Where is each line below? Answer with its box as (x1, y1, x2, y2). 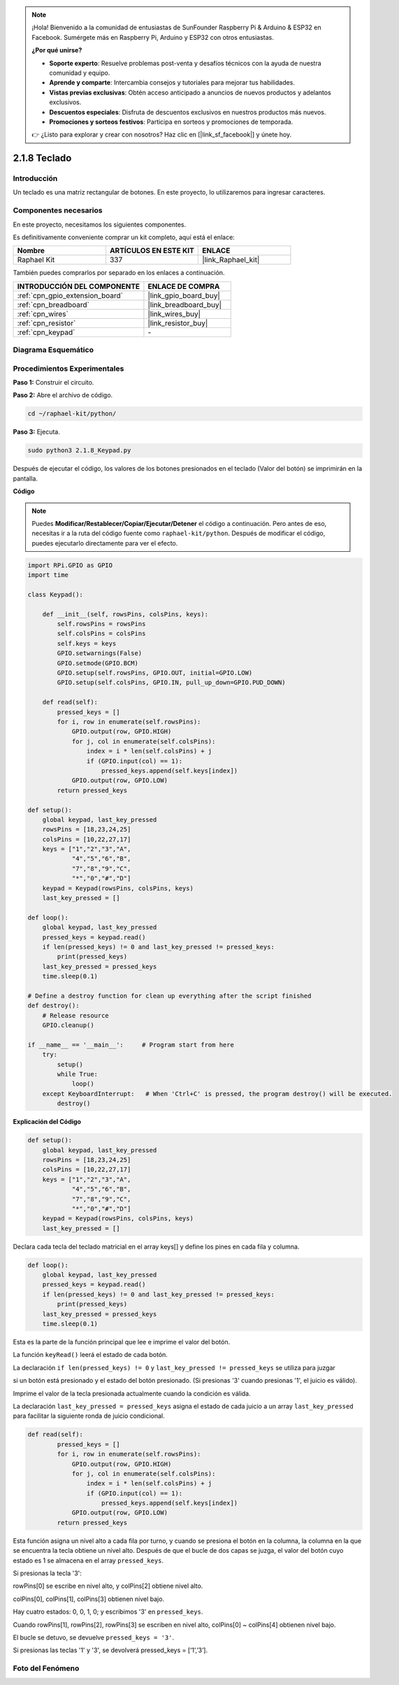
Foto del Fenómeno (13, 1663, 80, 1673)
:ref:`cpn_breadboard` (17, 299, 90, 309)
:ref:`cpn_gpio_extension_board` (17, 290, 124, 300)
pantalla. (13, 474, 38, 483)
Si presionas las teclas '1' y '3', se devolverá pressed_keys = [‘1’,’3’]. (13, 1646, 208, 1654)
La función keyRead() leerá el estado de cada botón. (13, 1351, 168, 1359)
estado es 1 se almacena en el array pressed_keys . (13, 1556, 164, 1565)
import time (27, 571, 69, 579)
